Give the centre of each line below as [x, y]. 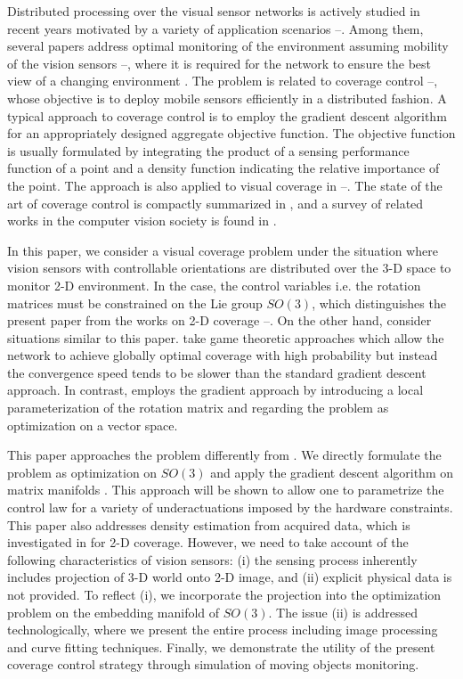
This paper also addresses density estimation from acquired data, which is [209, 524]
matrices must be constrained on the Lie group [135, 303]
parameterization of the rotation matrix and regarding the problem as [198, 408]
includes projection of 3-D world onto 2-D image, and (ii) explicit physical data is [230, 577]
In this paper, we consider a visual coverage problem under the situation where [223, 250]
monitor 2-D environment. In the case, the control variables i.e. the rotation [214, 285]
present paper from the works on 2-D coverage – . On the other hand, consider [219, 320]
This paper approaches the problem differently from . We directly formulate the [224, 455]
